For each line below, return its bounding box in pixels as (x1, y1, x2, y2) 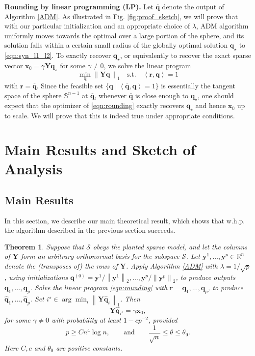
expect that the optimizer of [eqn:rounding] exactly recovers (4, 100, 184, 110)
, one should (197, 90, 234, 100)
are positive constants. (56, 342, 123, 353)
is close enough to (135, 90, 189, 100)
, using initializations (4, 272, 68, 282)
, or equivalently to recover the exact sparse (120, 50, 252, 60)
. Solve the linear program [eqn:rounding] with (30, 282, 168, 293)
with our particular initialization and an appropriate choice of (4, 21, 190, 31)
